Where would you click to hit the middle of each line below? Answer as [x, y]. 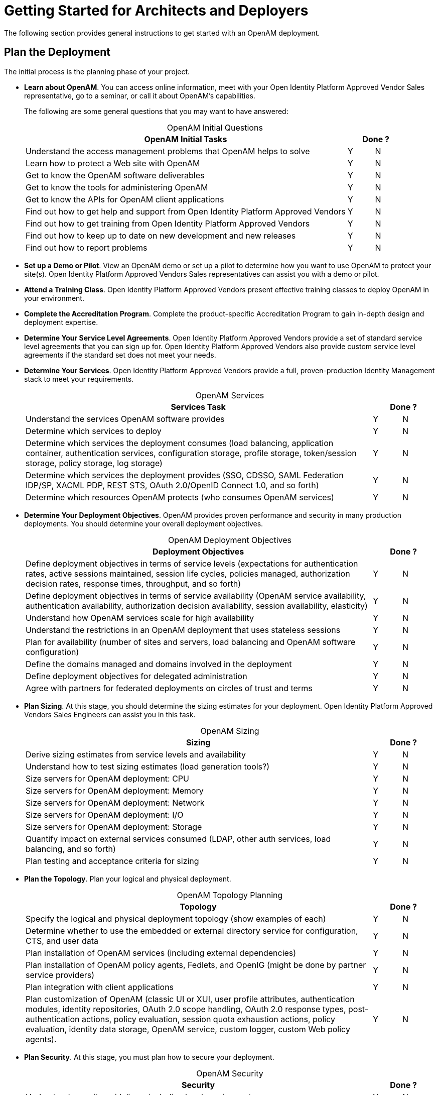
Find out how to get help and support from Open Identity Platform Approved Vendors [186, 211]
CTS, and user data [62, 941]
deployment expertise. [61, 322]
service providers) [60, 975]
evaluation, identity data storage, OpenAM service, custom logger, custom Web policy [188, 1029]
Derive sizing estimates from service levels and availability [136, 754]
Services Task [198, 407]
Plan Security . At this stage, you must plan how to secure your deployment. [149, 1057]
